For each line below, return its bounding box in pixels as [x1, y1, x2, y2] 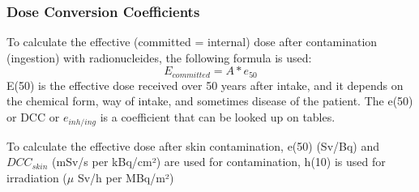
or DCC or [6, 109, 60, 126]
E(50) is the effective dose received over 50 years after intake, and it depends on [6, 76, 404, 93]
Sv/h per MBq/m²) [77, 169, 174, 186]
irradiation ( [6, 169, 67, 186]
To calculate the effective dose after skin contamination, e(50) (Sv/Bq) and [6, 137, 380, 154]
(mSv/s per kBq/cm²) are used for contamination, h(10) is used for [52, 153, 386, 170]
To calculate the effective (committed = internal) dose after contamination [6, 33, 378, 50]
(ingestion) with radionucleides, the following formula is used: [6, 49, 312, 66]
